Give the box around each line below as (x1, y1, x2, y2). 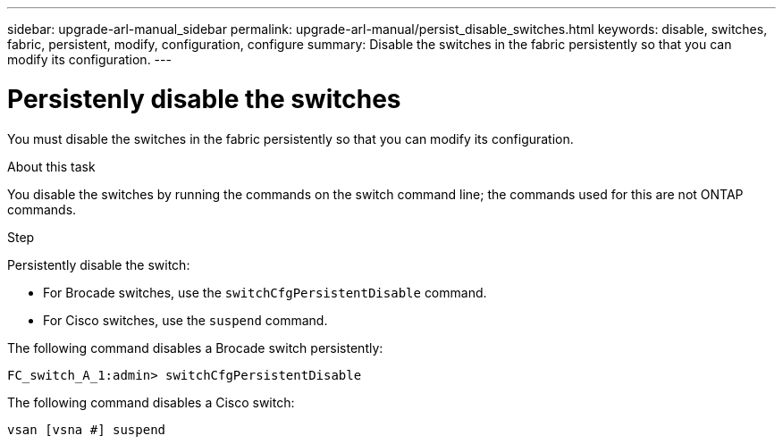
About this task (7, 158, 96, 174)
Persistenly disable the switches (7, 83, 401, 114)
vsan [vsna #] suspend (7, 422, 166, 437)
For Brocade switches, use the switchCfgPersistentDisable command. (43, 284, 487, 300)
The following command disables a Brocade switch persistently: (7, 339, 383, 356)
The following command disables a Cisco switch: (7, 394, 295, 410)
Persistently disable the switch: (7, 256, 190, 272)
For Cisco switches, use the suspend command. (43, 312, 328, 328)
